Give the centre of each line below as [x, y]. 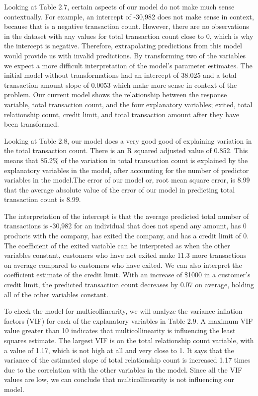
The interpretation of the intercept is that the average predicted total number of [127, 216]
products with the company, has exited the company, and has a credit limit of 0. [127, 236]
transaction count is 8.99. [43, 199]
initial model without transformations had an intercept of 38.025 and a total [120, 75]
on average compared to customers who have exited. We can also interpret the [123, 265]
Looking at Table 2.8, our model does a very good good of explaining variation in [128, 140]
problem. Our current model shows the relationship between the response [116, 95]
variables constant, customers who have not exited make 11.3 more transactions [125, 255]
